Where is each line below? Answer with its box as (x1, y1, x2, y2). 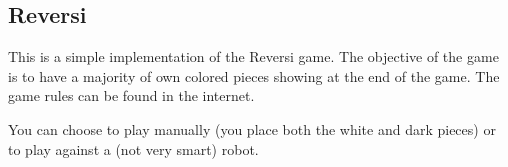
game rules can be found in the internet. (8, 85, 255, 106)
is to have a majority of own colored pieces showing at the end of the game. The (8, 65, 500, 86)
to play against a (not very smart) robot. (8, 138, 259, 159)
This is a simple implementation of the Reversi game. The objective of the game (8, 46, 499, 67)
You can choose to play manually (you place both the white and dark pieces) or (8, 118, 496, 139)
